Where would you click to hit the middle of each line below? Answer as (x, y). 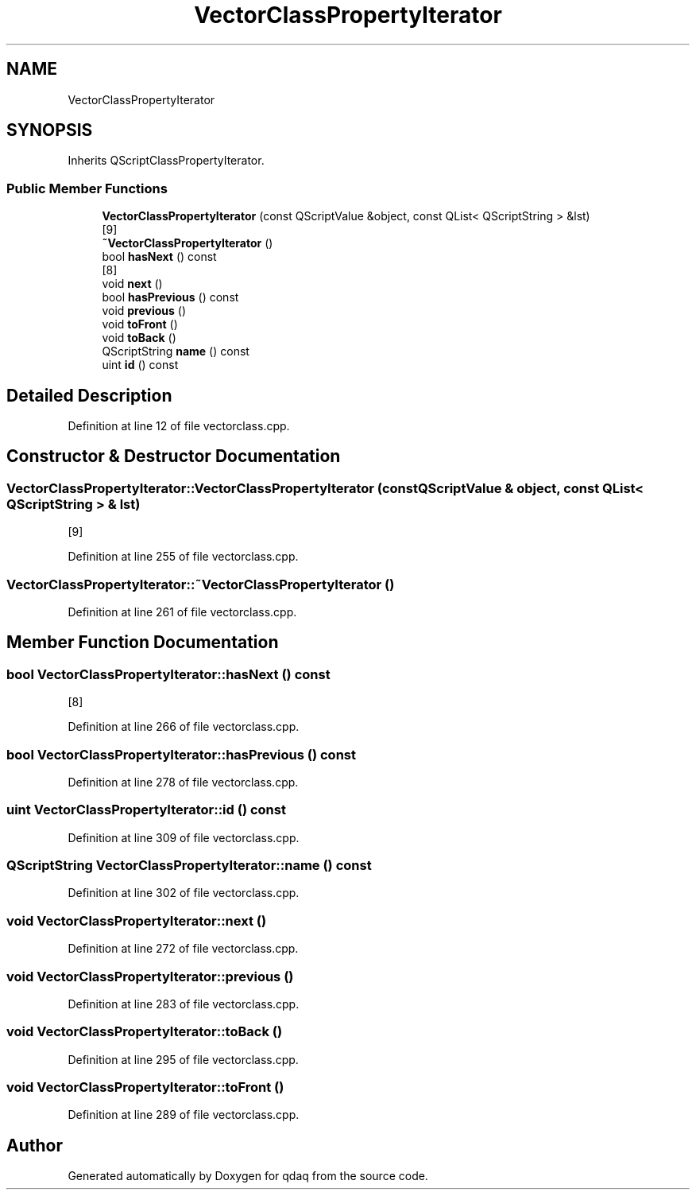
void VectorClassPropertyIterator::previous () (150, 976)
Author (35, 1145)
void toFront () (140, 324)
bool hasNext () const (159, 257)
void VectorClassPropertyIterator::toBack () (145, 1032)
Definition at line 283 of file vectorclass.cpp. (184, 1004)
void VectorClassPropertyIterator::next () (137, 920)
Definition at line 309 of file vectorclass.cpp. (184, 837)
